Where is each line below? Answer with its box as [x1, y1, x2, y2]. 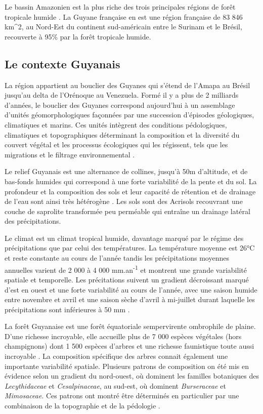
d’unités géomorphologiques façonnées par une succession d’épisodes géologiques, [5, 109, 254, 120]
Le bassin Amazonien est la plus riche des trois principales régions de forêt [5, 2, 236, 12]
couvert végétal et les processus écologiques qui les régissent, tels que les [5, 139, 228, 150]
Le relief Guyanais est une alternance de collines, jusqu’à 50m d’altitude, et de [5, 166, 248, 177]
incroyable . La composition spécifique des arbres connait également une [5, 351, 228, 361]
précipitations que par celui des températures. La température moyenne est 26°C [5, 242, 255, 253]
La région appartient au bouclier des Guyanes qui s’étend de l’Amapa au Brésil [5, 79, 250, 90]
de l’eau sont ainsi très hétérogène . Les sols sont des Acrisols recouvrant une [5, 196, 243, 206]
